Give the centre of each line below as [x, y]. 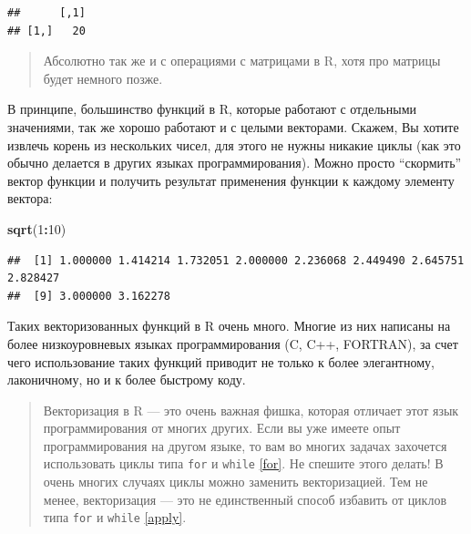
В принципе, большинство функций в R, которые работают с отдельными [212, 109]
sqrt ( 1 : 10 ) [37, 228]
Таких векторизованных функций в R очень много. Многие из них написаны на [229, 326]
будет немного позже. [103, 78]
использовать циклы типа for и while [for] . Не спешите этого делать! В [243, 463]
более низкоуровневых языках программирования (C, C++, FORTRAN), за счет [233, 343]
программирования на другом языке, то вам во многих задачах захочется [245, 445]
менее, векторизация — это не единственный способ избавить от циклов [245, 499]
